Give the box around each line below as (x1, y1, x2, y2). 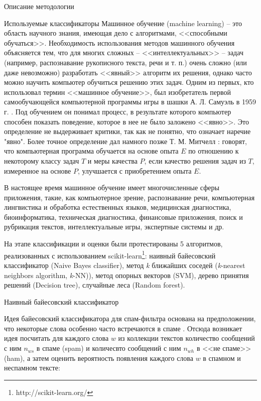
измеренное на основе (4, 165, 71, 176)
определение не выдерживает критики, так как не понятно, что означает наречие (4, 126, 251, 137)
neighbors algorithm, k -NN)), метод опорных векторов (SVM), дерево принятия (4, 270, 249, 280)
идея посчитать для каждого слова (4, 333, 109, 343)
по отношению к (188, 146, 239, 156)
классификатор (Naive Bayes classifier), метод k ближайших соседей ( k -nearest (4, 259, 245, 270)
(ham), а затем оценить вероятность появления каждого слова (4, 352, 193, 363)
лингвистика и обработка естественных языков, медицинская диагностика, (4, 202, 231, 212)
